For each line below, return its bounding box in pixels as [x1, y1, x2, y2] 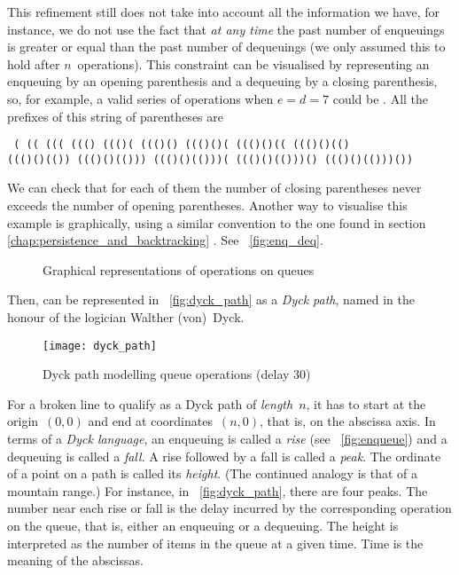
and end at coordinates [88, 412, 213, 430]
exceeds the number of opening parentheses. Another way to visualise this [7, 196, 408, 215]
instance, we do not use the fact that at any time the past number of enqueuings [7, 20, 445, 38]
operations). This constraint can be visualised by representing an [77, 54, 430, 73]
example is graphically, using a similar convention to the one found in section [7, 213, 426, 232]
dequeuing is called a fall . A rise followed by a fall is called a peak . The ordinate [7, 446, 441, 465]
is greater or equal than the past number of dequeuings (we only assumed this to [7, 37, 446, 56]
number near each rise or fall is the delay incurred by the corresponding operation [7, 499, 452, 517]
